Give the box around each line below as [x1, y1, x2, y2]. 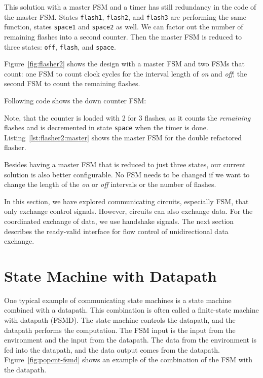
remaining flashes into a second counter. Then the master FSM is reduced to [4, 31, 242, 42]
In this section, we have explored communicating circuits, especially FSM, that [4, 196, 249, 206]
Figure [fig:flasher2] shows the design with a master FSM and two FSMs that [4, 58, 245, 69]
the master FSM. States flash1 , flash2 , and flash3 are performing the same [4, 11, 246, 22]
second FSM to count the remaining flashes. [4, 78, 140, 89]
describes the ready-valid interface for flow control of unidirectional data [4, 225, 229, 236]
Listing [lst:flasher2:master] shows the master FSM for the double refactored [4, 132, 242, 142]
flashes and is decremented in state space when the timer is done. [4, 122, 208, 133]
